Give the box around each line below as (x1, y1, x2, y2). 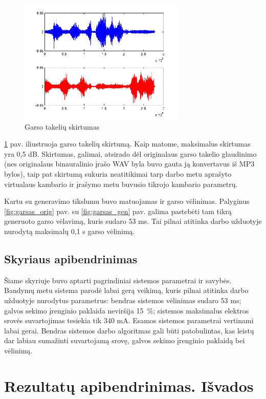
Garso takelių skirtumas (25, 121, 100, 132)
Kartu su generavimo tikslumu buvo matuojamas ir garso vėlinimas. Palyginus (4, 196, 250, 206)
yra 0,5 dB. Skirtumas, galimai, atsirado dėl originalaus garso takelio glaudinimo (4, 148, 257, 159)
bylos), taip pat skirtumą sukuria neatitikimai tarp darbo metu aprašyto (4, 168, 232, 179)
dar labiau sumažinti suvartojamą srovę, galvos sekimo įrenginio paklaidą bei (4, 335, 245, 346)
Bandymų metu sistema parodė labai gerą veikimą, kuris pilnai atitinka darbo (4, 285, 249, 296)
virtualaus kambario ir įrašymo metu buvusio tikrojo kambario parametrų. (4, 178, 238, 189)
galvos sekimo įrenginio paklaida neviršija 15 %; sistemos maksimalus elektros (4, 305, 249, 316)
